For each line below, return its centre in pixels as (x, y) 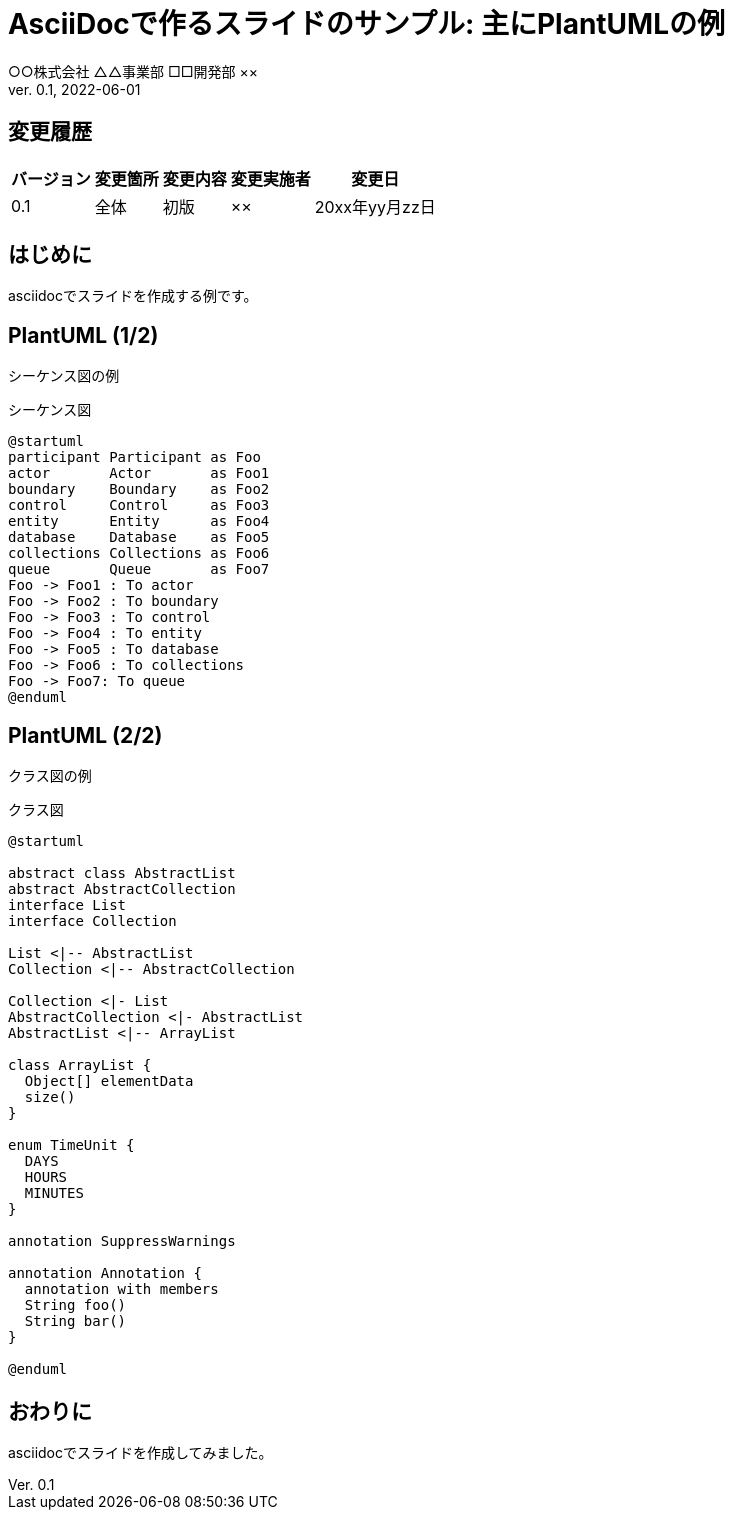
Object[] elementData (109, 1081)
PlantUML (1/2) (83, 335)
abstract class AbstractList (122, 873)
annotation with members (121, 1289)
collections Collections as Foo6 (139, 553)
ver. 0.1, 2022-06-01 (74, 89)
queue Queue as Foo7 (139, 569)
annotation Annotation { (105, 1273)
